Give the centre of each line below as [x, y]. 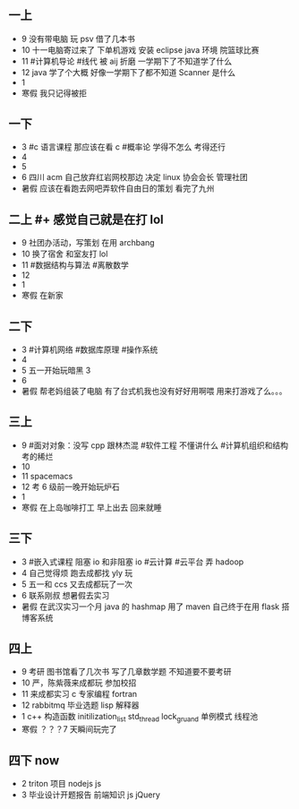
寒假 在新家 [42, 296]
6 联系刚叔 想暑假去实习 [65, 595]
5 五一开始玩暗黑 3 [56, 370]
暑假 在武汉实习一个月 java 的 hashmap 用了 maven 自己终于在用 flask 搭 [155, 607]
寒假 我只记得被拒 [54, 93]
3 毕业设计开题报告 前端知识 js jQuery [90, 795]
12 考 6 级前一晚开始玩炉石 [70, 486]
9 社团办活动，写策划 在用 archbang [88, 243]
